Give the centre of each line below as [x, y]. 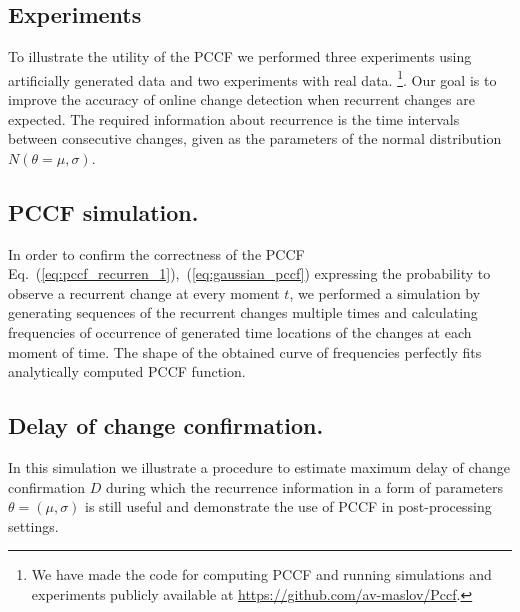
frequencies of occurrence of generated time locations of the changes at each [240, 332]
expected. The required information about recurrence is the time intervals [234, 118]
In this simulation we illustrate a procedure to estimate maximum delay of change [259, 466]
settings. [33, 525]
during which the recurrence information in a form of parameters [304, 486]
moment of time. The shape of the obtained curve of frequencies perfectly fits [245, 351]
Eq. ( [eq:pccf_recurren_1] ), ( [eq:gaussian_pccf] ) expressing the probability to [249, 273]
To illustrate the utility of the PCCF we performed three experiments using [240, 56]
